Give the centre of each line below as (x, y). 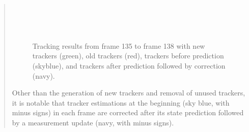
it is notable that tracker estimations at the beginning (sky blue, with (121, 102)
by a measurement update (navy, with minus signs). (93, 122)
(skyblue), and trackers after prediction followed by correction (129, 65)
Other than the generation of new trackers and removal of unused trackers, (129, 93)
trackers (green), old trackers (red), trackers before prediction (128, 56)
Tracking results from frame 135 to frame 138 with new (119, 45)
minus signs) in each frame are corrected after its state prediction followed (128, 112)
